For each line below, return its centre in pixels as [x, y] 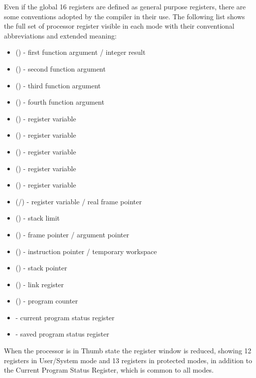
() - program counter [47, 301]
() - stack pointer [41, 268]
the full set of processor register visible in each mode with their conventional [119, 26]
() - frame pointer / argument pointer [72, 234]
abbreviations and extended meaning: [60, 35]
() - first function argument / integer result [80, 52]
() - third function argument [58, 85]
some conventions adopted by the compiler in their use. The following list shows [125, 16]
